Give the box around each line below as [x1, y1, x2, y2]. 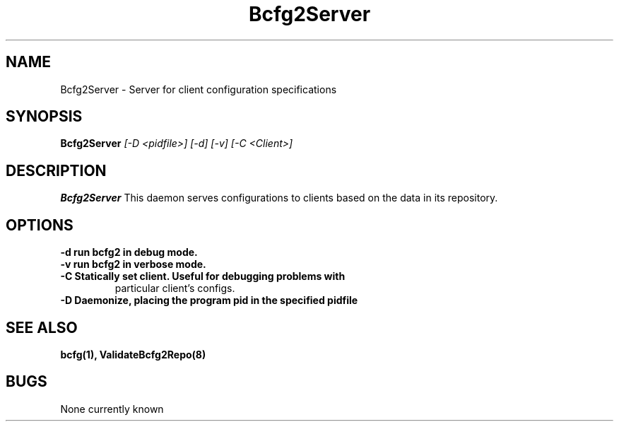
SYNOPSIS [6, 107, 83, 126]
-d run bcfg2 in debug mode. [60, 246, 198, 259]
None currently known [60, 402, 164, 415]
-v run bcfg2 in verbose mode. [60, 258, 206, 271]
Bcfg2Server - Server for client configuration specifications [60, 83, 337, 95]
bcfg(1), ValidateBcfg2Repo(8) [60, 348, 206, 361]
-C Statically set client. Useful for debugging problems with [60, 270, 346, 283]
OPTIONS [6, 216, 73, 234]
